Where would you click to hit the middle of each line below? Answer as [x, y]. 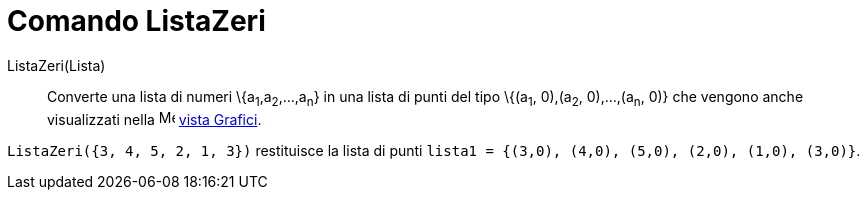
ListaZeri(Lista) [56, 65]
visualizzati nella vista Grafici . [154, 119]
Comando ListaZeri [136, 21]
